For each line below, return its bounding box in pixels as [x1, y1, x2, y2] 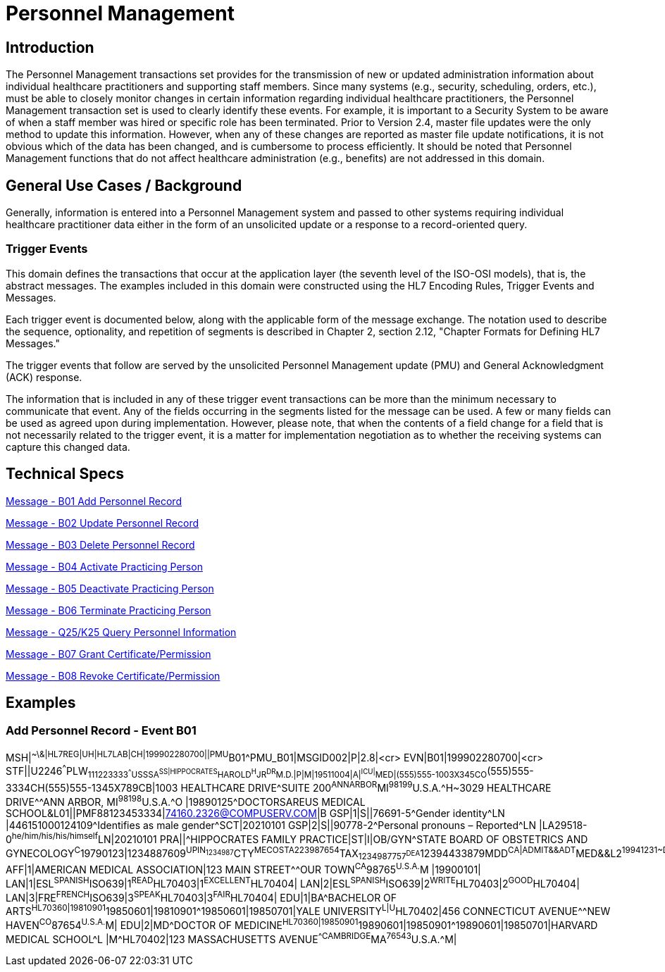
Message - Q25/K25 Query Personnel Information [6, 625, 237, 638]
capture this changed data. [6, 440, 130, 453]
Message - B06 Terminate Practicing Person [6, 604, 211, 616]
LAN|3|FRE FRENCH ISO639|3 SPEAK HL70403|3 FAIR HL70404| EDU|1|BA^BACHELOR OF [6, 889, 397, 904]
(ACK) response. [6, 370, 82, 383]
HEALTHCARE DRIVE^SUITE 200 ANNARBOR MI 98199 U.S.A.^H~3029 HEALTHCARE [180, 779, 552, 794]
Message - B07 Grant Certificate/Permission [6, 647, 211, 660]
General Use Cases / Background [6, 176, 242, 194]
